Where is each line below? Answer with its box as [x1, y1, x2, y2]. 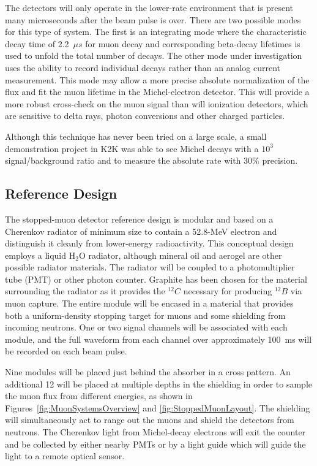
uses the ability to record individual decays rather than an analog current [5, 61, 281, 74]
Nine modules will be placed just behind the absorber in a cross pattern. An [5, 365, 291, 378]
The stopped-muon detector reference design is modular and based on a [5, 212, 274, 225]
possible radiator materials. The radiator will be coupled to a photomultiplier [5, 261, 295, 273]
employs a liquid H [5, 248, 76, 261]
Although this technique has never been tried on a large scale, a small [5, 129, 267, 142]
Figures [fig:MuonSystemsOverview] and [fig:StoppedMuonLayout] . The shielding [5, 401, 310, 414]
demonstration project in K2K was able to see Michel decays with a [5, 142, 259, 155]
